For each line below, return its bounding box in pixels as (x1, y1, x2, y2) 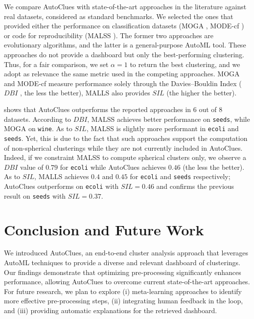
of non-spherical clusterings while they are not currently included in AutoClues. (4, 142, 243, 153)
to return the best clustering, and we (130, 59, 240, 69)
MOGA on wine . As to (4, 123, 72, 134)
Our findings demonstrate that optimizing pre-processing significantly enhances (4, 267, 241, 277)
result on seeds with (4, 190, 66, 201)
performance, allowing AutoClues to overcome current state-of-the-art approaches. (4, 276, 250, 287)
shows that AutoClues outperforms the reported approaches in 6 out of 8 (4, 104, 223, 114)
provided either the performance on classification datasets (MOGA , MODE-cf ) (4, 21, 244, 31)
